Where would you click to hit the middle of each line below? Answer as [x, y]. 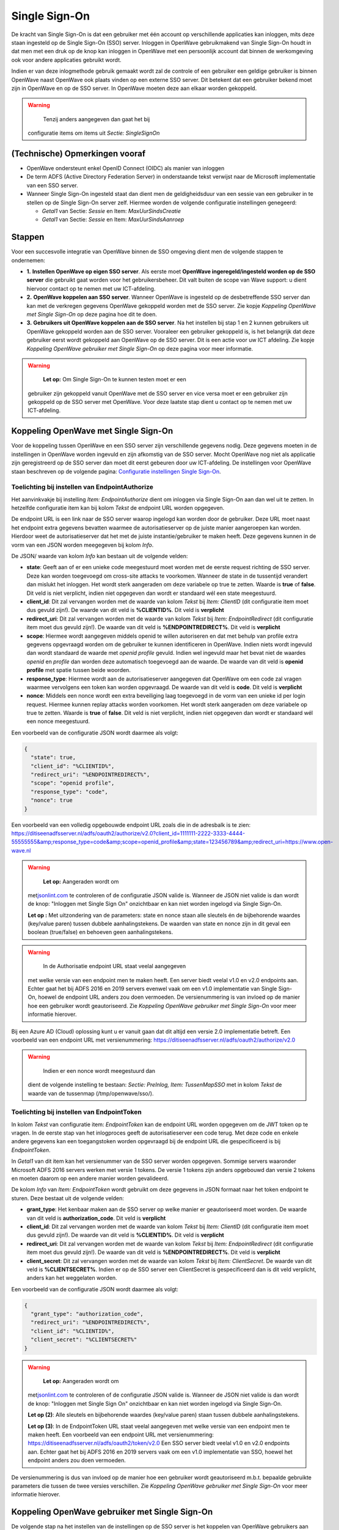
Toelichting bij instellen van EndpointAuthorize [82, 487]
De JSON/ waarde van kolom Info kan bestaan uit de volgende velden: [100, 556]
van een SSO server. [53, 185]
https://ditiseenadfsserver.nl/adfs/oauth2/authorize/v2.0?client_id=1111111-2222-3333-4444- [128, 833]
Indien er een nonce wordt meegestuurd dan [99, 1070]
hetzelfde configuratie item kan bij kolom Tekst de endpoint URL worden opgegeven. [118, 508]
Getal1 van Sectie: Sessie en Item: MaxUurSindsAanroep [113, 220]
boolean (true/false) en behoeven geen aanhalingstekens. [100, 932]
